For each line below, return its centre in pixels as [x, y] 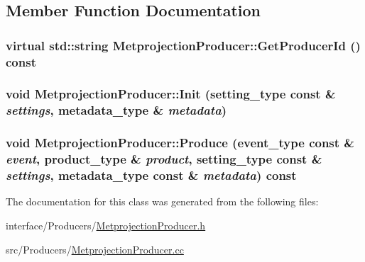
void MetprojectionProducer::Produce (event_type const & [180, 143]
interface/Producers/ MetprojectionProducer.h [106, 225]
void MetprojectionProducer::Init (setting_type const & [171, 94]
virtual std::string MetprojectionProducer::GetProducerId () [183, 45]
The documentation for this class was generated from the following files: [162, 201]
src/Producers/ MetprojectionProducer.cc [95, 249]
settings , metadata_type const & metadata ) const [151, 175]
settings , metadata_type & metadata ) [116, 110]
